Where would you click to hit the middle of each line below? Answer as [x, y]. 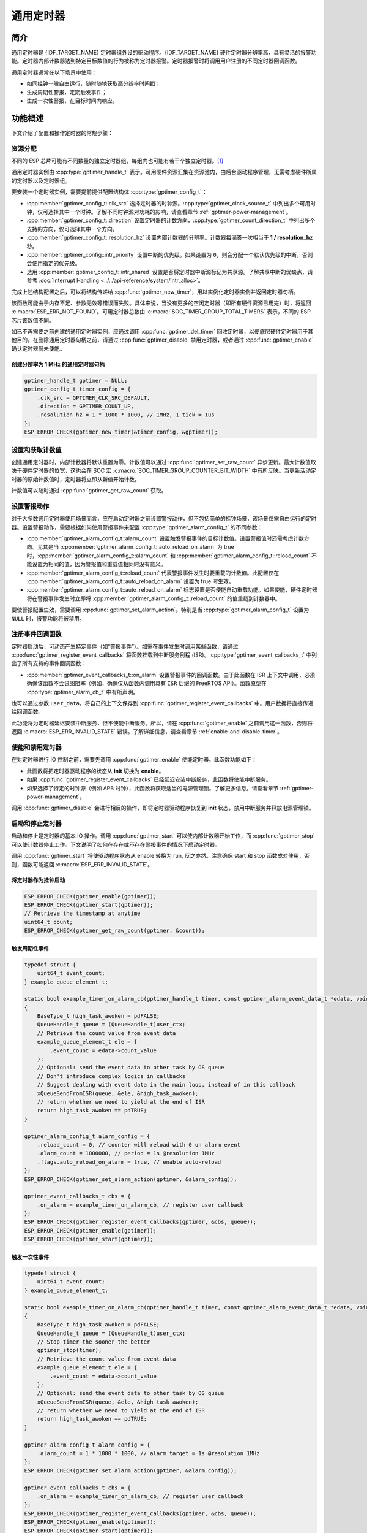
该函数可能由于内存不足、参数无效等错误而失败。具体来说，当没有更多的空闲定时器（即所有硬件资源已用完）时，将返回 [161, 303]
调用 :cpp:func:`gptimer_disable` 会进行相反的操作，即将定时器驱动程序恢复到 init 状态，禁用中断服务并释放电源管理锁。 [163, 808]
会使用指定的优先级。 [54, 263]
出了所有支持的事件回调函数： [49, 663]
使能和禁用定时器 [36, 747]
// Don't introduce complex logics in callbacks [111, 1076]
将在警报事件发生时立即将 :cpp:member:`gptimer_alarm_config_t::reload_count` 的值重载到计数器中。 [154, 598]
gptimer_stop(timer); [69, 1350]
